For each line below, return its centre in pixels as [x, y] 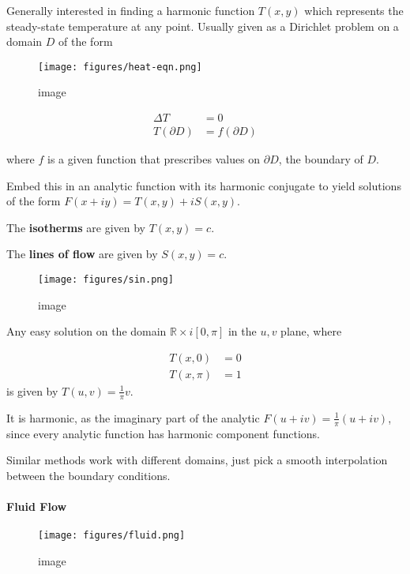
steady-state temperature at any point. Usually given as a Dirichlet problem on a [203, 26]
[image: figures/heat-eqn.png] [120, 67]
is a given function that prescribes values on [154, 159]
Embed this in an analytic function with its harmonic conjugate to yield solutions [204, 185]
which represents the [354, 10]
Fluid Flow [37, 506]
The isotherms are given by [76, 227]
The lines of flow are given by [82, 254]
